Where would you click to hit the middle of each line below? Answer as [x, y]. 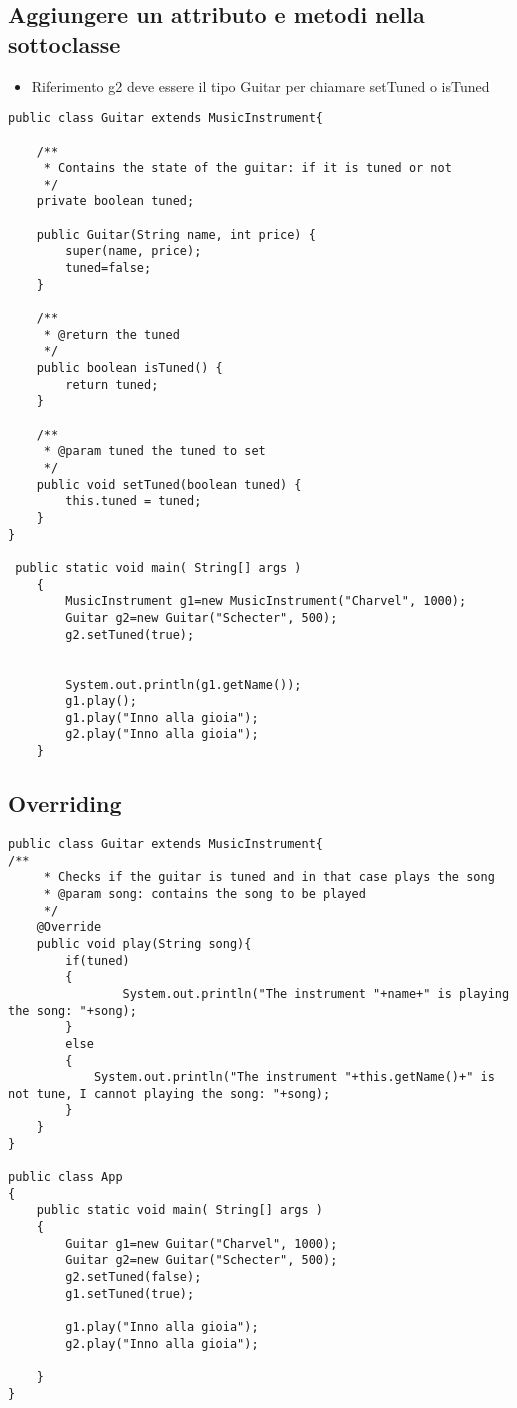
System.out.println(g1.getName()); [183, 684]
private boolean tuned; [115, 201]
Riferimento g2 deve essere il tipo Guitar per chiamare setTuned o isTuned [260, 85]
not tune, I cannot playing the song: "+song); [169, 1093]
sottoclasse [64, 43]
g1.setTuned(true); [130, 1293]
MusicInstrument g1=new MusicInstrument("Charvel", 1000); [266, 601]
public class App [65, 1177]
